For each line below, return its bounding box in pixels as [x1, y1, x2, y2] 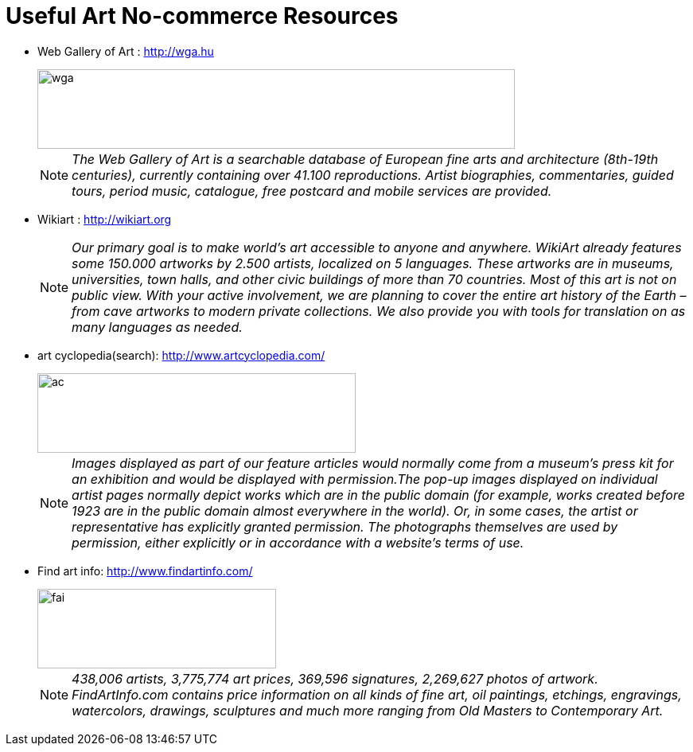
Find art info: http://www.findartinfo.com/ [37, 563, 253, 578]
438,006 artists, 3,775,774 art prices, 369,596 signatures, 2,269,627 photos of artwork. [72, 670, 598, 687]
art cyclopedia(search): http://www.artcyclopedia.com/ [37, 348, 325, 362]
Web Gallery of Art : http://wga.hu [37, 44, 214, 58]
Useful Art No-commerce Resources [6, 2, 399, 29]
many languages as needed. [72, 318, 243, 335]
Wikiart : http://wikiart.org [37, 212, 172, 226]
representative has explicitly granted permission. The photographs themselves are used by [72, 518, 618, 535]
